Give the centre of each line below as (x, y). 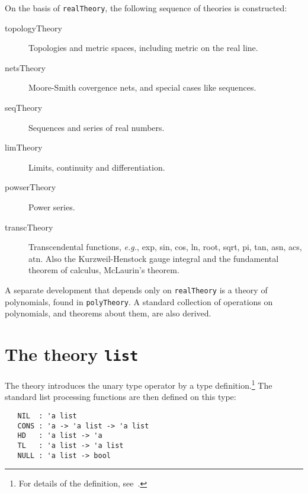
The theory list (72, 354)
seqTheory (24, 108)
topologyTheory (33, 28)
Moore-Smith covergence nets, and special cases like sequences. (142, 87)
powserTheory (31, 187)
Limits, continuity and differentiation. (97, 167)
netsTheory (25, 67)
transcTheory (29, 227)
